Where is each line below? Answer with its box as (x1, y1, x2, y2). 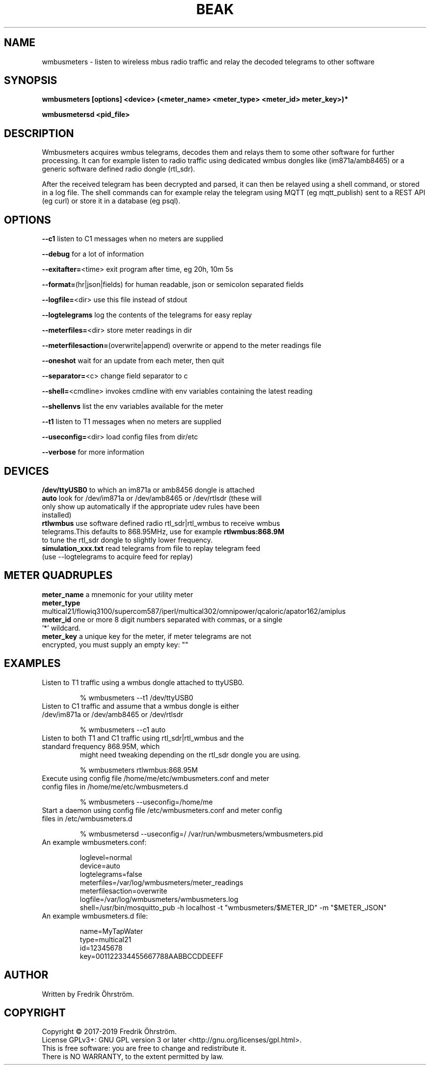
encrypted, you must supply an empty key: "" (42, 640, 188, 649)
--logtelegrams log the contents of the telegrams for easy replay (42, 311, 252, 319)
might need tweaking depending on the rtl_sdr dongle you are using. (80, 750, 301, 759)
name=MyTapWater (80, 926, 143, 935)
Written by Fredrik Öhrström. (42, 989, 134, 998)
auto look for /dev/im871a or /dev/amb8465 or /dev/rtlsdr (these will (42, 493, 262, 502)
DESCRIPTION (4, 127, 74, 140)
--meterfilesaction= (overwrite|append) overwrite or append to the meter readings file (42, 341, 322, 350)
